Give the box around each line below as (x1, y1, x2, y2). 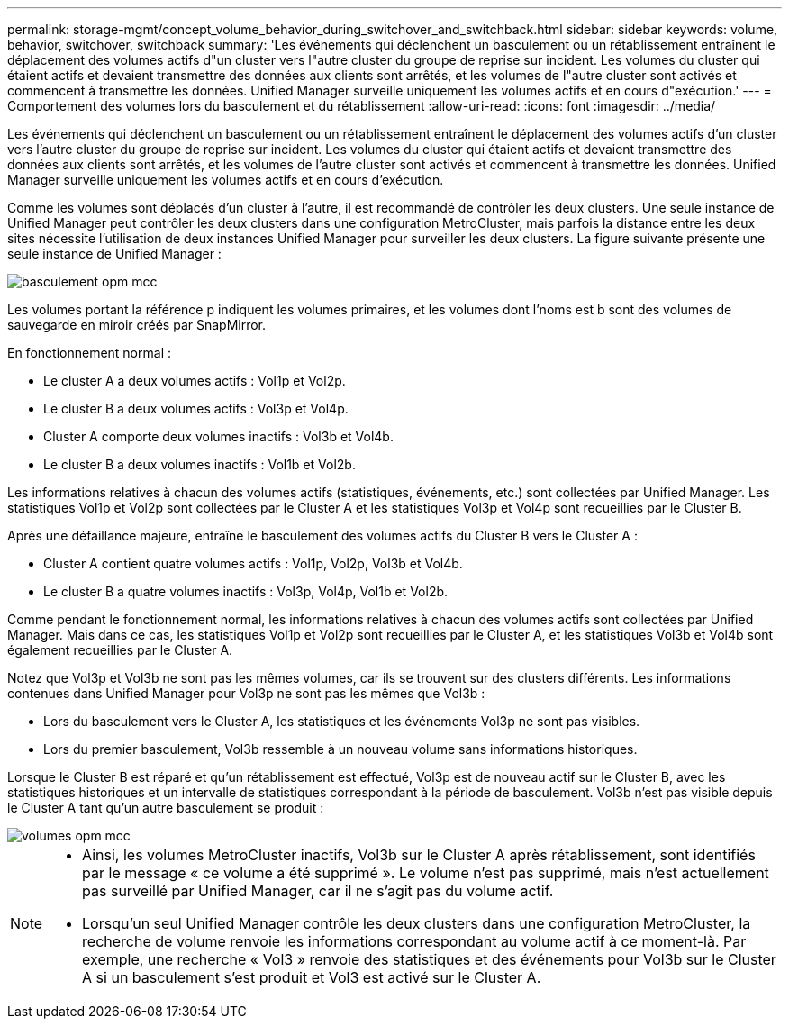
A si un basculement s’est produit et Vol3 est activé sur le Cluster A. (82, 968, 541, 986)
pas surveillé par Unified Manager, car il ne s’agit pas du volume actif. (82, 882, 554, 900)
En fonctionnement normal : (7, 345, 171, 360)
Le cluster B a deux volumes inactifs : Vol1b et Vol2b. (43, 457, 356, 472)
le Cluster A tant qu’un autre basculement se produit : (7, 800, 324, 815)
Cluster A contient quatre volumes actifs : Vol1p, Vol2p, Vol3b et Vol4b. (43, 556, 463, 571)
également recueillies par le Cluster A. (7, 642, 233, 658)
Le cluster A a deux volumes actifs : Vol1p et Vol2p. (43, 373, 346, 388)
